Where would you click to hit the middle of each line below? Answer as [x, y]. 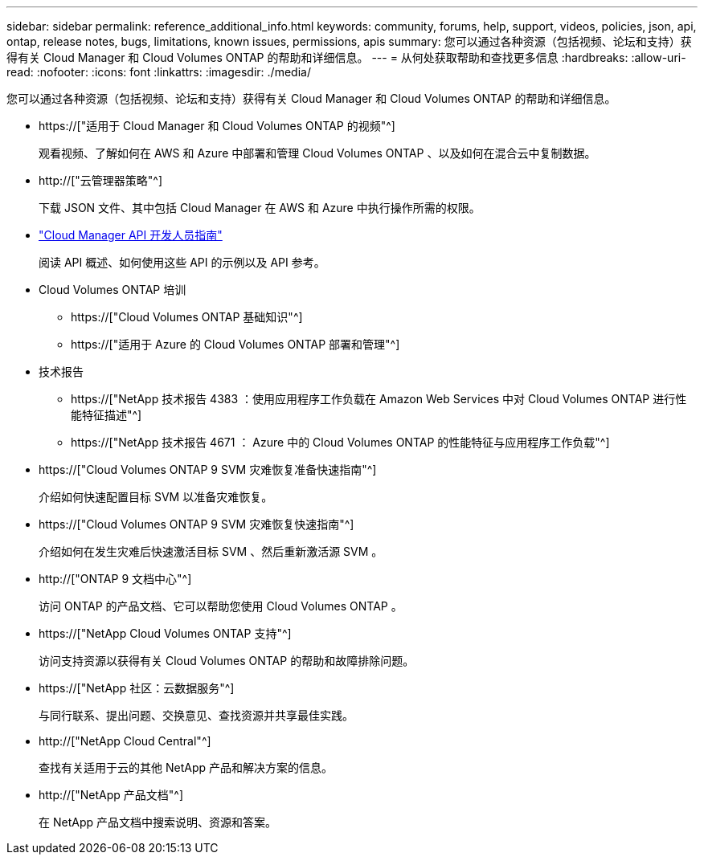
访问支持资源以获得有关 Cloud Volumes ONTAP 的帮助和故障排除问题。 [227, 661]
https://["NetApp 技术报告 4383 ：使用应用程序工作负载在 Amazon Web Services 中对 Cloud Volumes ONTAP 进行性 [379, 399]
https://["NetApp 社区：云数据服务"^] [137, 688]
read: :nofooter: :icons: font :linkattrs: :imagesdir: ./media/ [159, 72]
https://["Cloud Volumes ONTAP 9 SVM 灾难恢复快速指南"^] [196, 524]
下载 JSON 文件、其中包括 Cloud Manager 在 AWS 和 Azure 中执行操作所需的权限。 [260, 208]
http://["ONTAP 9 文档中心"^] [115, 579]
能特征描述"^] [106, 415]
